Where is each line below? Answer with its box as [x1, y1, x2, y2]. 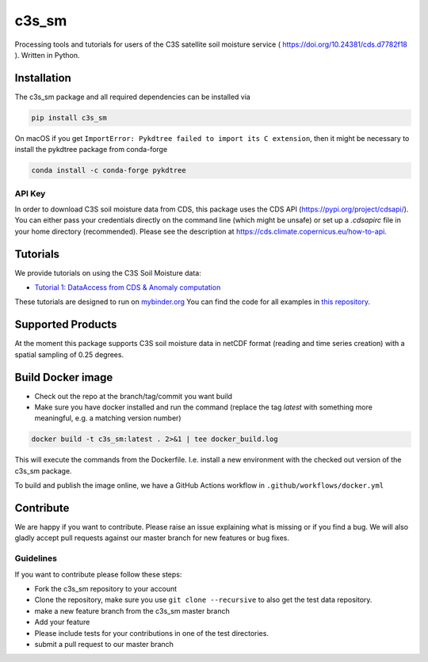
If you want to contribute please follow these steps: [14, 569, 182, 579]
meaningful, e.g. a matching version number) [34, 413, 182, 423]
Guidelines [14, 553, 57, 564]
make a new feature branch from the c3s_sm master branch [34, 606, 230, 615]
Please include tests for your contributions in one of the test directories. [34, 628, 269, 637]
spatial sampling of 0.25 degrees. [14, 349, 124, 360]
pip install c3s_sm [31, 113, 107, 122]
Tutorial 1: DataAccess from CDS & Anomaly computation [34, 283, 221, 292]
